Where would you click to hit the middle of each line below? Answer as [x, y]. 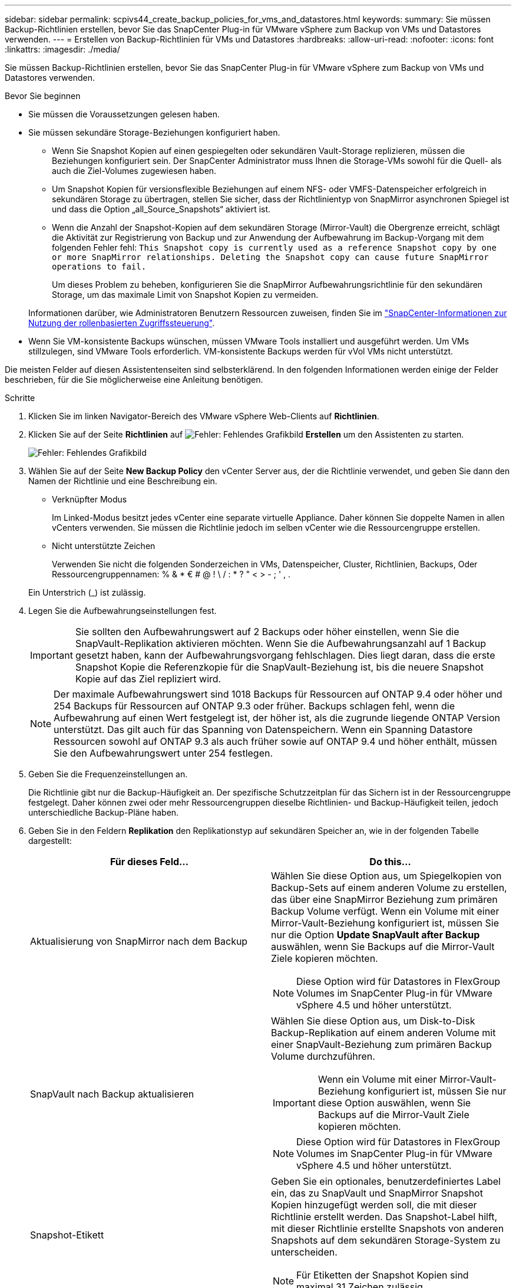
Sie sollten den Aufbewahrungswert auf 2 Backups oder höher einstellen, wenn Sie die [267, 632]
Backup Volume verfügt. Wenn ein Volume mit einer [385, 911]
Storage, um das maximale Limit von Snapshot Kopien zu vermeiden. [185, 295]
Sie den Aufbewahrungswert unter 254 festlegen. [163, 753]
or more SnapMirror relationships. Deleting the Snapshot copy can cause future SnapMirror [270, 257]
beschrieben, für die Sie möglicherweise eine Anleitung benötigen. [134, 379]
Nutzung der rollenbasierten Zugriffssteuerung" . [122, 323]
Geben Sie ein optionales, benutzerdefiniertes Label [386, 1181]
